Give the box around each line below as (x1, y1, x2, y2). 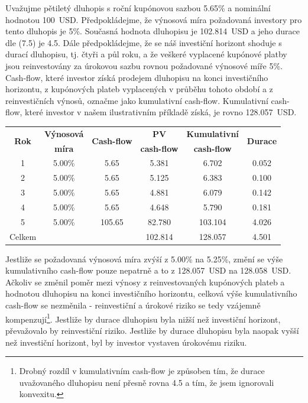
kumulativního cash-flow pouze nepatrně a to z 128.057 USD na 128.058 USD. (5, 264, 291, 277)
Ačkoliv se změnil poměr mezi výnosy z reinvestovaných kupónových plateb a (5, 275, 285, 288)
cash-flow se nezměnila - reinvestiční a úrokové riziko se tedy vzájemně (5, 299, 261, 311)
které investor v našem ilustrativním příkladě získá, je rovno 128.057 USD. (25, 106, 297, 118)
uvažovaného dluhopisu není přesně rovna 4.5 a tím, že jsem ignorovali (19, 376, 274, 388)
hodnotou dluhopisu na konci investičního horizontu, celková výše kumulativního (5, 287, 297, 300)
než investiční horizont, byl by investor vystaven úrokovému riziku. (5, 336, 247, 348)
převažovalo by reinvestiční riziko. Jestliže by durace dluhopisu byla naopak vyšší (5, 324, 299, 336)
